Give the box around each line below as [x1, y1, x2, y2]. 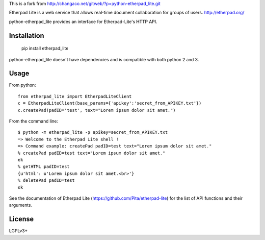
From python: [9, 82, 36, 88]
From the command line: [9, 118, 58, 124]
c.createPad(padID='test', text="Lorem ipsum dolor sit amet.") [18, 107, 176, 113]
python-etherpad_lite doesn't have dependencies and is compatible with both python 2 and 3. [9, 56, 199, 62]
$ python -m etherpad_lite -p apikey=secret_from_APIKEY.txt [18, 130, 168, 135]
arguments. [9, 202, 32, 208]
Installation [9, 31, 44, 40]
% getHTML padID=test [18, 164, 70, 169]
